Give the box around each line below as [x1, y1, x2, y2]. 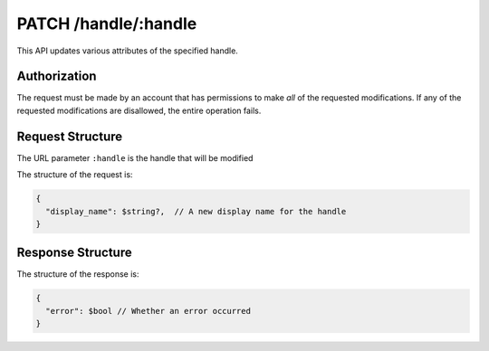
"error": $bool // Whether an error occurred [45, 306, 251, 316]
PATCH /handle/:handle [16, 14, 197, 33]
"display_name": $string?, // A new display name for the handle [45, 206, 347, 216]
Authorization [16, 69, 97, 84]
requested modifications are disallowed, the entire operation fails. [16, 105, 262, 116]
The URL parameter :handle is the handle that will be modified [16, 152, 254, 163]
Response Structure [16, 245, 132, 261]
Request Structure [16, 128, 123, 144]
